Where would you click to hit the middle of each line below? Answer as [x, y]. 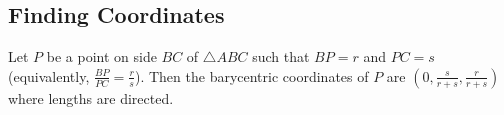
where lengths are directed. [91, 97]
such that [281, 56]
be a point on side [101, 56]
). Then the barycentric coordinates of [251, 75]
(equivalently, [49, 75]
